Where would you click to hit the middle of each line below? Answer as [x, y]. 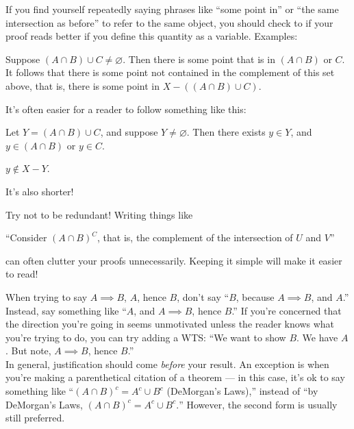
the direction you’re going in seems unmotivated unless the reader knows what [170, 324]
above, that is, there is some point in [83, 85]
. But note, [28, 351]
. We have [317, 337]
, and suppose [129, 132]
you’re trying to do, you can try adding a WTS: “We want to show [146, 337]
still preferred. [35, 418]
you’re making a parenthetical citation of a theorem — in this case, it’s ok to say [175, 377]
